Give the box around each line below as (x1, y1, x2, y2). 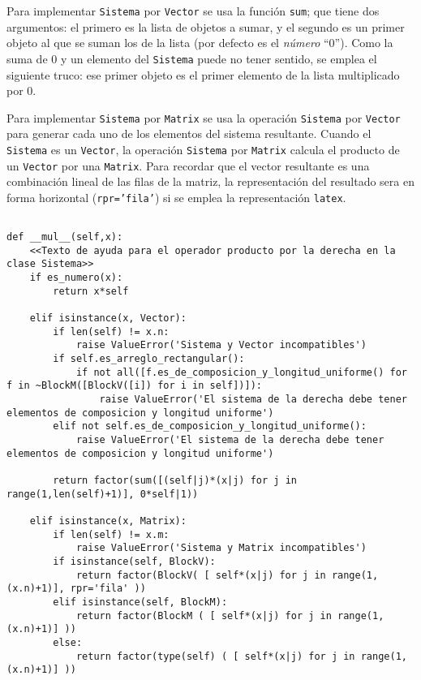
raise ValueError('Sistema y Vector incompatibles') (75, 339, 367, 351)
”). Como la (334, 34, 393, 51)
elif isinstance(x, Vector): (29, 312, 187, 325)
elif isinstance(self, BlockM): (53, 596, 228, 608)
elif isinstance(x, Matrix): (29, 514, 187, 527)
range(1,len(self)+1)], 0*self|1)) (6, 488, 199, 500)
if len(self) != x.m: (53, 528, 170, 540)
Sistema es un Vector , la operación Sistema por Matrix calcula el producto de (6, 140, 400, 157)
